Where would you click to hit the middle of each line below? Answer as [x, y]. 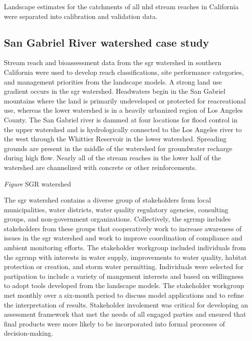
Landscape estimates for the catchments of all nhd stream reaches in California [121, 6]
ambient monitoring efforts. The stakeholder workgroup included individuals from [125, 247]
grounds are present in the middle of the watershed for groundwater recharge [118, 148]
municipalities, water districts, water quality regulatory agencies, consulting [116, 209]
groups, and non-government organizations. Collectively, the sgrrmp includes [117, 219]
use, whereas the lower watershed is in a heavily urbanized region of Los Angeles [124, 110]
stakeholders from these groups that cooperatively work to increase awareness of [123, 228]
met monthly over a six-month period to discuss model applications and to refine [124, 295]
